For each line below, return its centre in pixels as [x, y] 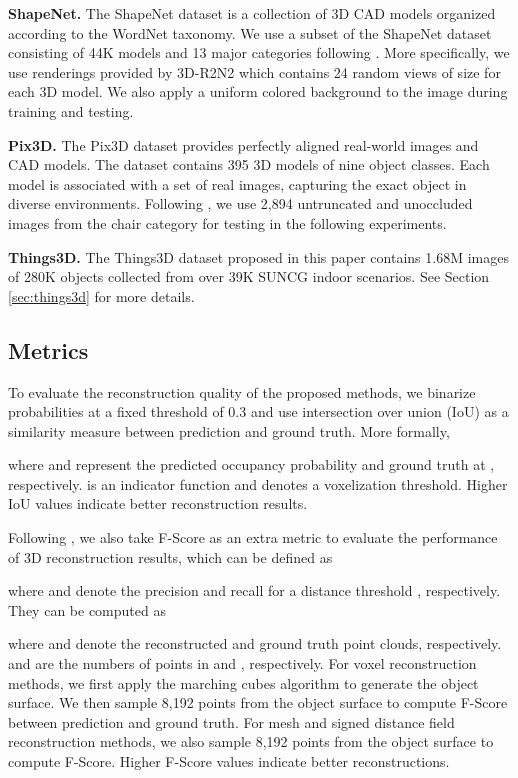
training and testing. [71, 110]
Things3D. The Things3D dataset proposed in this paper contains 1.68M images [258, 256]
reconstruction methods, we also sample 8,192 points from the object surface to [251, 741]
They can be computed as [87, 609]
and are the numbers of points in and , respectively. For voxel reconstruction [242, 663]
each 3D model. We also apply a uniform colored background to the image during [258, 91]
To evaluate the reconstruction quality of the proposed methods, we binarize [242, 391]
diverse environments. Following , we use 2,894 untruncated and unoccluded [240, 203]
